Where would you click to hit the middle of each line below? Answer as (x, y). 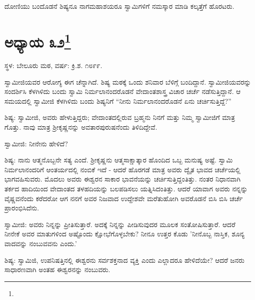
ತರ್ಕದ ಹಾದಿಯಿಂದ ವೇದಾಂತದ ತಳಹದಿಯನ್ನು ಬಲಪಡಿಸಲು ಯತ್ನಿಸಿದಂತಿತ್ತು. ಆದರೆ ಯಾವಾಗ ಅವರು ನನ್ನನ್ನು (126, 188)
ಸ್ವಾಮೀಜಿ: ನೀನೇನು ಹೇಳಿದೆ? (36, 143)
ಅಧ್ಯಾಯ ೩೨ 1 (38, 41)
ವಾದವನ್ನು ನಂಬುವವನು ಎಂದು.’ (41, 243)
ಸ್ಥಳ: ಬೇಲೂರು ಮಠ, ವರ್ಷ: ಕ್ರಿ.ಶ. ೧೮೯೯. (53, 65)
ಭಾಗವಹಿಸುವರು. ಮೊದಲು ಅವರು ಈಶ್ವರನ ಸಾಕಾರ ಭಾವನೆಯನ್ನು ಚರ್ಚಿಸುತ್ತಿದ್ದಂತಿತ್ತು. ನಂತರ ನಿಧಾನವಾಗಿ (123, 179)
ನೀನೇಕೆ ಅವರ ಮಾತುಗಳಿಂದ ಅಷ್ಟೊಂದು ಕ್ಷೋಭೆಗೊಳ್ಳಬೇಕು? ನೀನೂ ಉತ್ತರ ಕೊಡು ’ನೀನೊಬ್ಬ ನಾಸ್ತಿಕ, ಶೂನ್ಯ (125, 234)
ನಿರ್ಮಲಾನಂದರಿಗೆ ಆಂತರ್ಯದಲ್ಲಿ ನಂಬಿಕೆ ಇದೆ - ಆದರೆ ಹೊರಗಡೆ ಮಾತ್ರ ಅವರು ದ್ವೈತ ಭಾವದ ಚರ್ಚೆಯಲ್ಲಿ (123, 169)
